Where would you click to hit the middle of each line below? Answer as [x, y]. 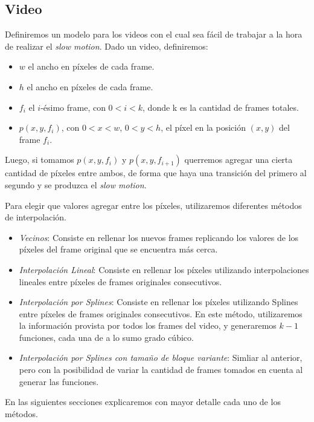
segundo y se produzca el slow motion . [76, 184]
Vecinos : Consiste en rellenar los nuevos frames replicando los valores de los [159, 237]
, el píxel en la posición [203, 127]
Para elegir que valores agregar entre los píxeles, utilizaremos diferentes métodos [153, 205]
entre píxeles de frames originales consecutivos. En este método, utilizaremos [161, 313]
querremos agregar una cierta [239, 160]
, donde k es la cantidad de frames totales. [221, 107]
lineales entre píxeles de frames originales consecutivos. [120, 281]
